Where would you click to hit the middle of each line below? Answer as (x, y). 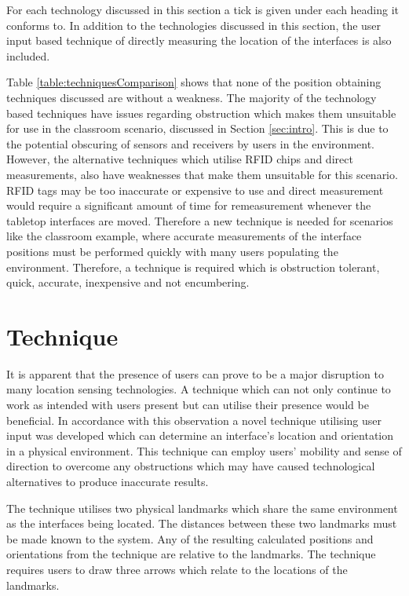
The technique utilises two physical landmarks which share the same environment (202, 508)
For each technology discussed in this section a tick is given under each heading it (203, 9)
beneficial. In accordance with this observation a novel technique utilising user (194, 420)
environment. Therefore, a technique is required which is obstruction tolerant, (193, 267)
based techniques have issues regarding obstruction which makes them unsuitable (201, 113)
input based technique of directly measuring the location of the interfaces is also (199, 40)
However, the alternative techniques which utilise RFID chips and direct (180, 159)
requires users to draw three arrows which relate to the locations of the (177, 569)
